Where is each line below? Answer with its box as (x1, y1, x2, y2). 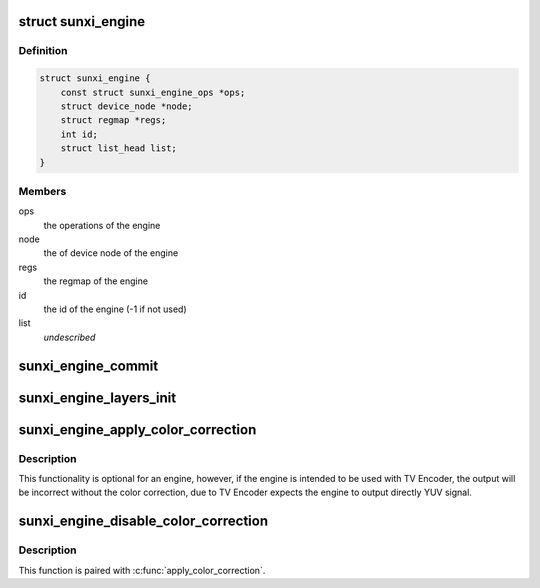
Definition (18, 44, 68, 58)
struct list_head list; (60, 143, 177, 154)
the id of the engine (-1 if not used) (43, 303, 187, 315)
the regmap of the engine (43, 275, 149, 287)
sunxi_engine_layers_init (18, 389, 177, 406)
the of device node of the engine (43, 247, 179, 259)
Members (18, 184, 67, 198)
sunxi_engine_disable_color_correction (18, 513, 269, 530)
